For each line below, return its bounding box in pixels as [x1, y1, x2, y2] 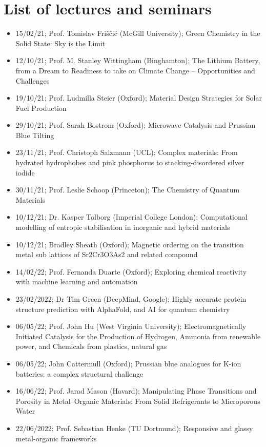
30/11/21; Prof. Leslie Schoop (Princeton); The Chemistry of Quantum [15, 184, 240, 195]
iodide [15, 167, 35, 178]
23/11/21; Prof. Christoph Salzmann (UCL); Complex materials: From [15, 147, 238, 158]
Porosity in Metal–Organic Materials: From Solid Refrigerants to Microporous [15, 395, 260, 406]
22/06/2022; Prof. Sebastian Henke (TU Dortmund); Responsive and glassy [15, 422, 253, 433]
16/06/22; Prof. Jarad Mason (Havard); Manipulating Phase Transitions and [15, 385, 257, 396]
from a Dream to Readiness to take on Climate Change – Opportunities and [15, 65, 255, 75]
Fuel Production [15, 102, 67, 113]
